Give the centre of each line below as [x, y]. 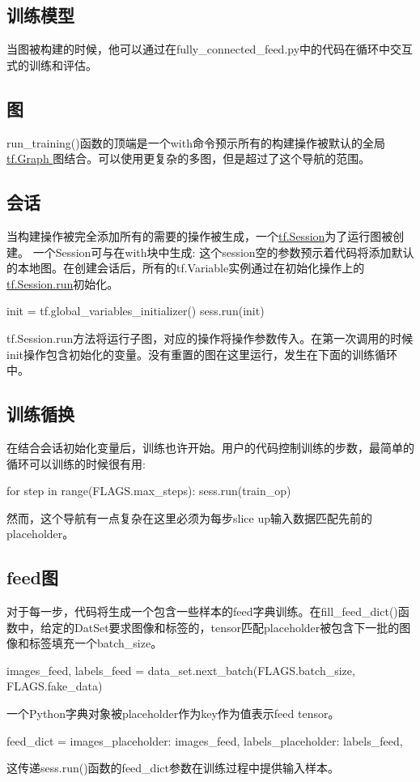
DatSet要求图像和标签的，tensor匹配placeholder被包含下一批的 [237, 627]
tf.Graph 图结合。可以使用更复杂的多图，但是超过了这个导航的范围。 [189, 158]
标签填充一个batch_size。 [95, 643]
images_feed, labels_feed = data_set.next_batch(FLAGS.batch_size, [181, 670]
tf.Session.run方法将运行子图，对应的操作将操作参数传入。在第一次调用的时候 [210, 338]
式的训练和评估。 [52, 64]
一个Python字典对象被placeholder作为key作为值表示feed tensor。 [173, 714]
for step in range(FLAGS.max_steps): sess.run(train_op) [149, 491]
